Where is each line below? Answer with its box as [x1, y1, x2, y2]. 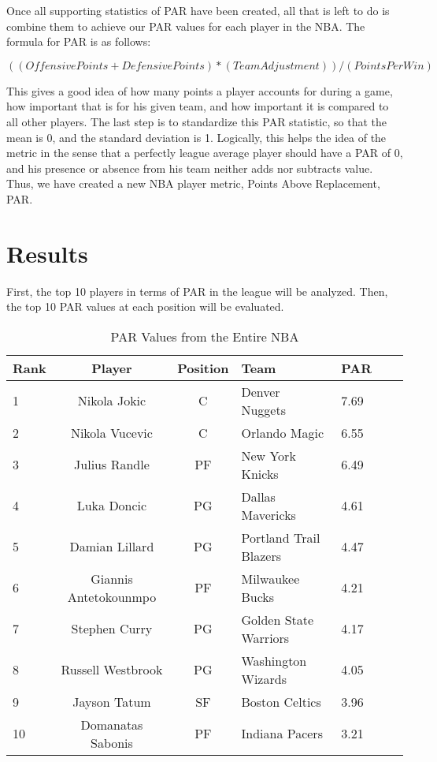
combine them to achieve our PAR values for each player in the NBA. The [6, 17, 365, 34]
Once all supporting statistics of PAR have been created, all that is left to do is [6, 2, 390, 18]
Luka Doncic [76, 496, 147, 515]
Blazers [241, 546, 282, 565]
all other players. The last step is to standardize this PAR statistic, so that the [6, 113, 387, 129]
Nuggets [241, 400, 286, 419]
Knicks [241, 464, 279, 483]
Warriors [241, 628, 290, 647]
